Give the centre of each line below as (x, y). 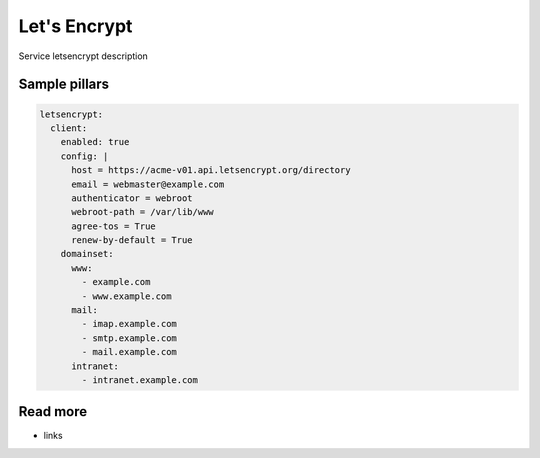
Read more (53, 411)
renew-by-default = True (132, 240)
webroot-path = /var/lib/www (142, 212)
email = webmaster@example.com (148, 184)
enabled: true (95, 142)
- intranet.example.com (140, 379)
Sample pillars (64, 84)
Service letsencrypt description (83, 56)
